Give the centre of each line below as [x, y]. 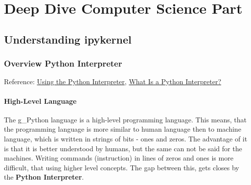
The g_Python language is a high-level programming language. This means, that [125, 119]
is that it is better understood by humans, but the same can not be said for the [123, 148]
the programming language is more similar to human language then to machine [123, 129]
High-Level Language [40, 101]
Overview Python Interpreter [63, 63]
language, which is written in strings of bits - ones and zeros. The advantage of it [126, 138]
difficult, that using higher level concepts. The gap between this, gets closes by [122, 167]
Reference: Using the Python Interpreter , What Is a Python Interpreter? [113, 81]
